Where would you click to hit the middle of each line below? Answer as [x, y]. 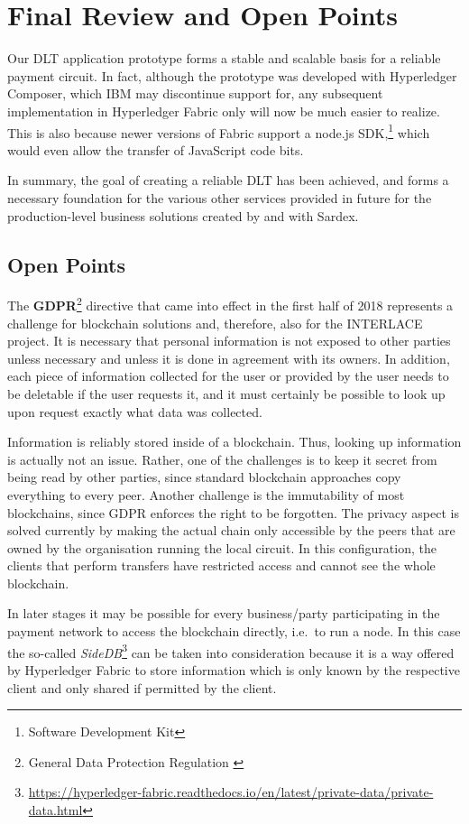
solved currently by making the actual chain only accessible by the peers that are [231, 530]
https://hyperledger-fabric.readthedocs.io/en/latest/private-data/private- [231, 792]
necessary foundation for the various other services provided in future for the [220, 197]
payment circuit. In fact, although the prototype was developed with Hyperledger [232, 75]
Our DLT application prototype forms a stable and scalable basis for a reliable [224, 58]
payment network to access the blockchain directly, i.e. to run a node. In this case [234, 631]
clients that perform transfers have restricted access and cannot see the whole [221, 565]
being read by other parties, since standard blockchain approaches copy [204, 477]
